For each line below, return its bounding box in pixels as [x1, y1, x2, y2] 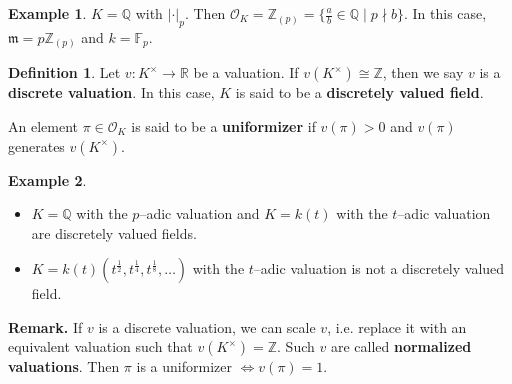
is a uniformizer [136, 356, 232, 377]
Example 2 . [8, 169, 87, 190]
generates [8, 135, 65, 156]
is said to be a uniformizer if [131, 115, 316, 136]
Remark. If [8, 316, 83, 337]
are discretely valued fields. [31, 222, 197, 243]
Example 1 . [8, 3, 87, 23]
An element [8, 115, 78, 136]
